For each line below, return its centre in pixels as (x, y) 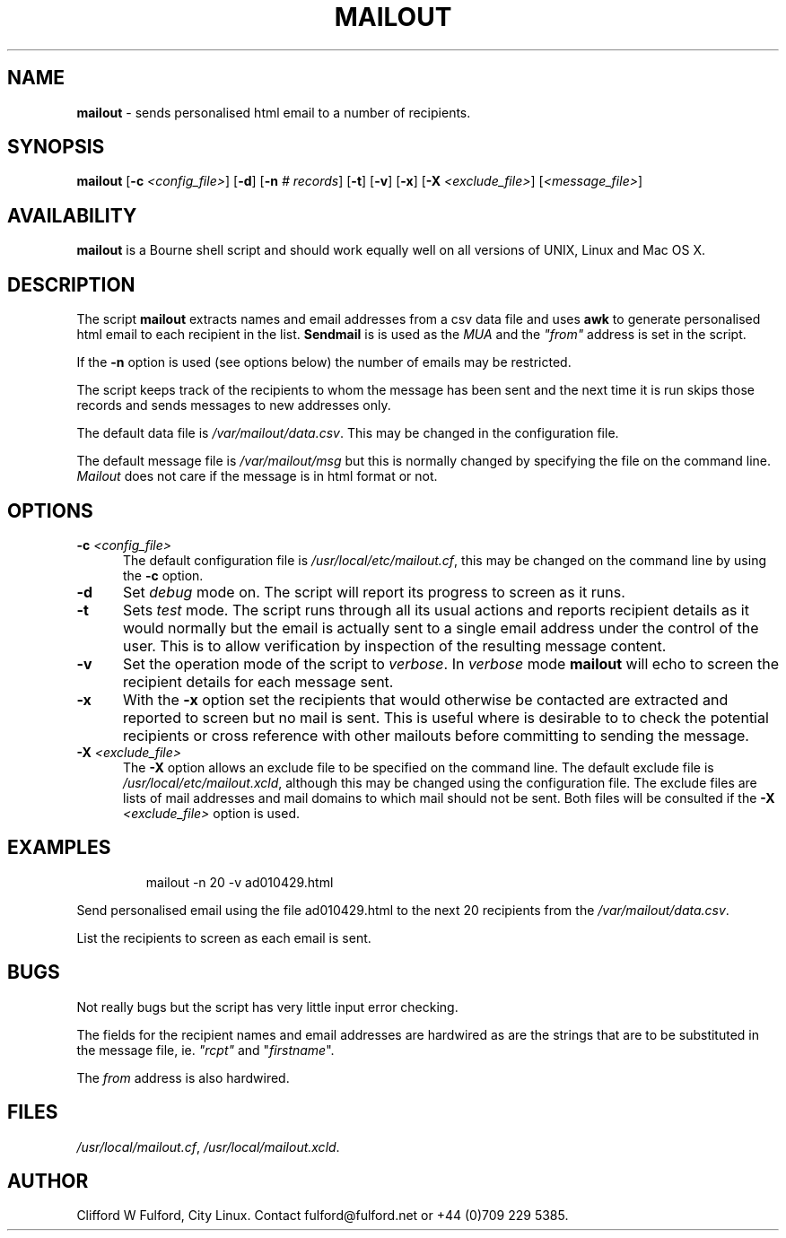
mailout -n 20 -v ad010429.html (240, 882)
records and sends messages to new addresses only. (234, 405)
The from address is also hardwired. (183, 1077)
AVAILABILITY (72, 215)
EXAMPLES (59, 848)
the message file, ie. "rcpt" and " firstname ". (205, 1050)
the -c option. (163, 575)
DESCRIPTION (71, 284)
